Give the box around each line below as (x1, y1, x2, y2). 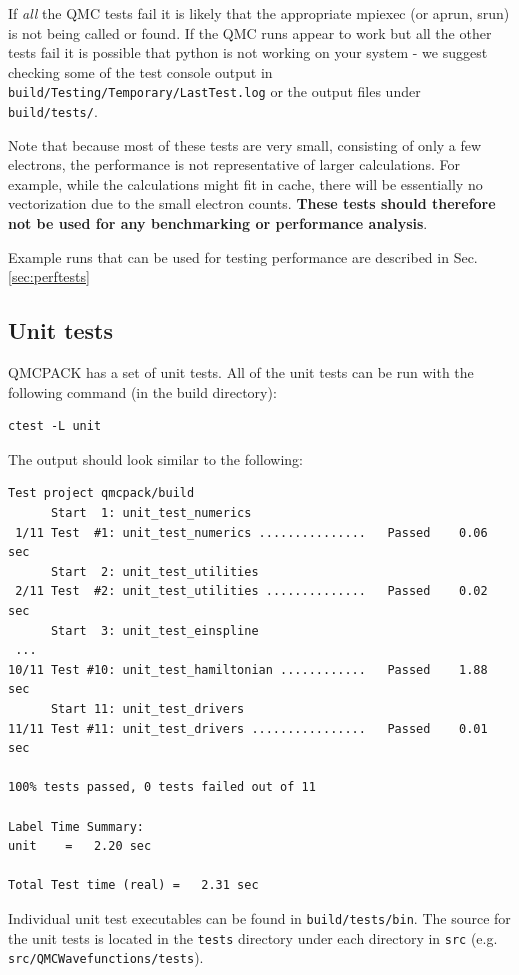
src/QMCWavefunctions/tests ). (8, 947, 204, 968)
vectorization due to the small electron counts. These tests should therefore (8, 193, 496, 214)
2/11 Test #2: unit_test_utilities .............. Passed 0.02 (15, 584, 488, 599)
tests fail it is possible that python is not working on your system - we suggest (8, 42, 488, 63)
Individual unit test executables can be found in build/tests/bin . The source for (8, 907, 511, 928)
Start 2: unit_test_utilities (50, 564, 259, 579)
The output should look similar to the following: (8, 448, 304, 469)
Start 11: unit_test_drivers (50, 701, 245, 716)
